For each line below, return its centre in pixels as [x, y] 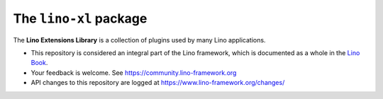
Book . [39, 63]
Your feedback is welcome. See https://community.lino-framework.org [134, 72]
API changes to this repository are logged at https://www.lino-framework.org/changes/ [158, 83]
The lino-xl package [80, 18]
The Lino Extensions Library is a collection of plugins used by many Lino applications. [139, 40]
